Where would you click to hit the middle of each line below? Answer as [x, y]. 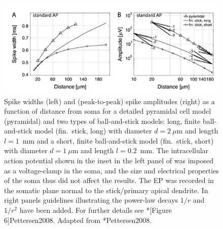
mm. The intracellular [174, 150]
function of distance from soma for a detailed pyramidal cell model [108, 111]
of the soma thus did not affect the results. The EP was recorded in [109, 180]
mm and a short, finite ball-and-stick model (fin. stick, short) [118, 140]
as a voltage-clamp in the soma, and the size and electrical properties [111, 170]
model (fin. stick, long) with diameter [93, 131]
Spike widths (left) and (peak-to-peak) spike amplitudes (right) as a [109, 101]
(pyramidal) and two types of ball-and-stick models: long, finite [102, 121]
